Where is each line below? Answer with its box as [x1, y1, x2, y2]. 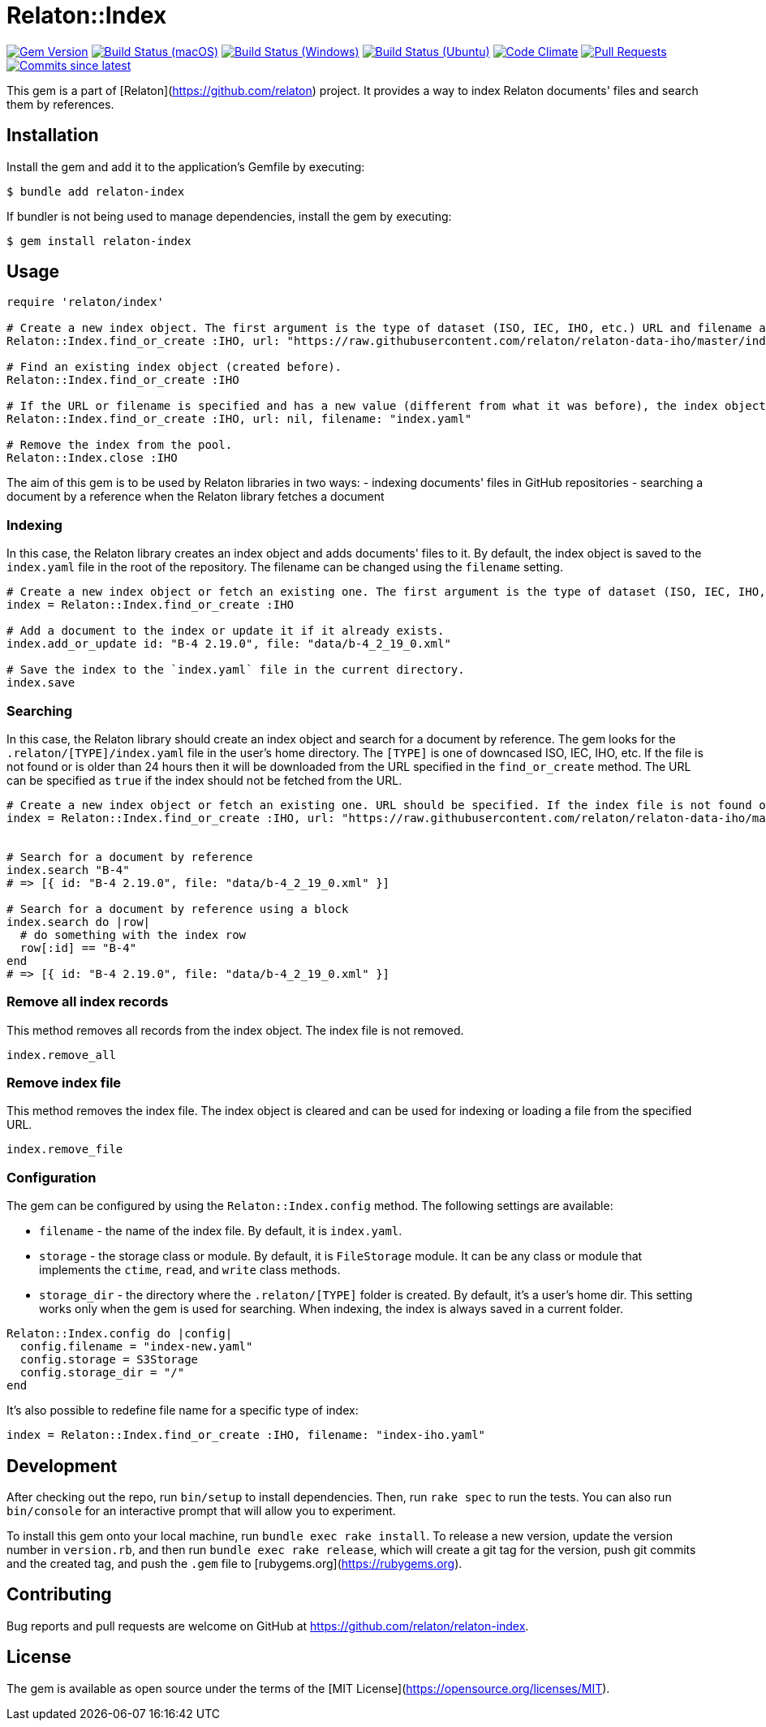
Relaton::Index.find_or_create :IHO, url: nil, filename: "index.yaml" [6, 412, 472, 426]
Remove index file [6, 1075, 122, 1092]
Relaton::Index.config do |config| [6, 1327, 233, 1341]
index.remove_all [6, 1048, 116, 1062]
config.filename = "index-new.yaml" [19, 1340, 253, 1354]
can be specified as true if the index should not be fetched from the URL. [6, 773, 402, 787]
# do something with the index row [19, 928, 247, 941]
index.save [6, 676, 75, 690]
